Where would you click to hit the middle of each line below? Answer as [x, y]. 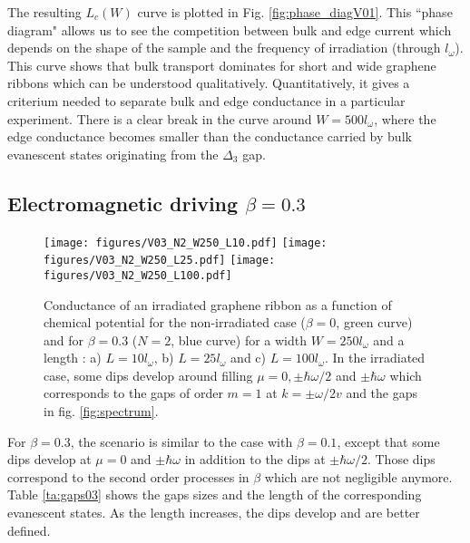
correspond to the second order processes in [128, 476]
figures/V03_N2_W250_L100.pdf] [138, 275]
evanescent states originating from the [113, 154]
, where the [405, 118]
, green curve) [374, 322]
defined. [29, 530]
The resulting [44, 12]
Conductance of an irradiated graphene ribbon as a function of [218, 304]
